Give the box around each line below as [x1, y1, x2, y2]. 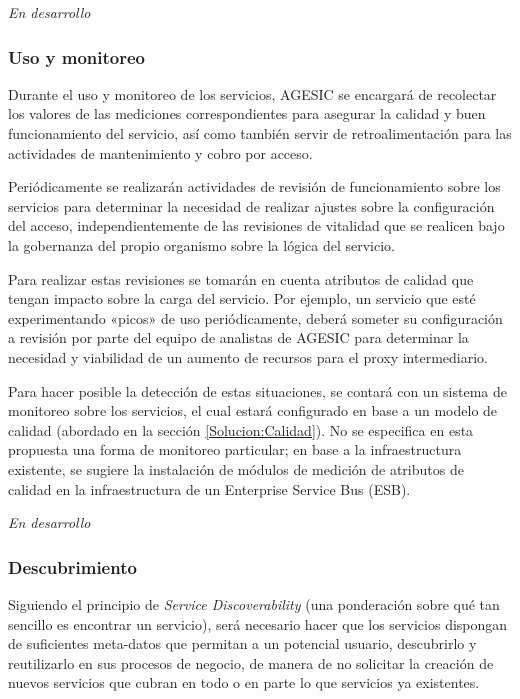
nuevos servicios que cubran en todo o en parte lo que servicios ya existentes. [8, 672, 480, 693]
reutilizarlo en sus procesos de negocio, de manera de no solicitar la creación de [8, 652, 494, 673]
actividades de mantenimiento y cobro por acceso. [8, 142, 313, 163]
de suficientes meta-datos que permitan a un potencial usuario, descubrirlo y [8, 633, 477, 654]
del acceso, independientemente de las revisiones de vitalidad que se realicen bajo [8, 215, 505, 236]
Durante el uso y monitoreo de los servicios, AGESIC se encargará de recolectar [8, 83, 497, 104]
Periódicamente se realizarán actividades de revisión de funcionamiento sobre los [8, 176, 501, 197]
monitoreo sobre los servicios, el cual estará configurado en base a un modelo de [8, 400, 498, 421]
